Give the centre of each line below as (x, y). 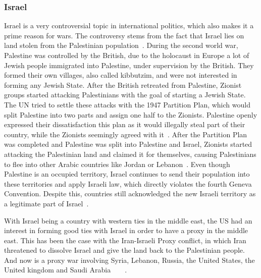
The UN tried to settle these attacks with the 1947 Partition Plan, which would (127, 104)
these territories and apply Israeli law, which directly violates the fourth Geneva (128, 183)
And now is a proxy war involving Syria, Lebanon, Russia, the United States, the (129, 260)
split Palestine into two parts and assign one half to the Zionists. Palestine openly (131, 114)
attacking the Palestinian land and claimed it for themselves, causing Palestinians (130, 154)
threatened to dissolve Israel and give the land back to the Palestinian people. (124, 250)
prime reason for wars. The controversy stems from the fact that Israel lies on (124, 35)
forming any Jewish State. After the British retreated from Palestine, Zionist (123, 85)
